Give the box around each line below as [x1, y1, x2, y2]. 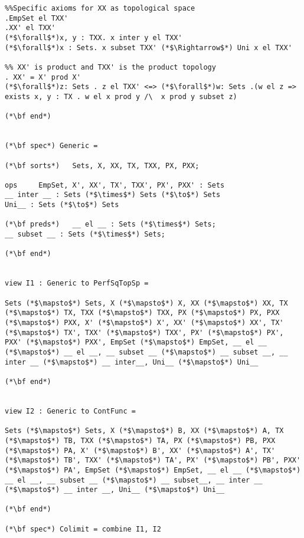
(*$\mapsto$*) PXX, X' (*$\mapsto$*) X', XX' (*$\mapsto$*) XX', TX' [5, 319, 284, 327]
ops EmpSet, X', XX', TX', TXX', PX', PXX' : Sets [5, 181, 225, 189]
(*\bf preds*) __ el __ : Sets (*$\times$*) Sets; [5, 220, 216, 229]
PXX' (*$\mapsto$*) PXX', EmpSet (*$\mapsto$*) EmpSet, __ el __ [5, 338, 267, 347]
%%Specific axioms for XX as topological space [5, 4, 195, 12]
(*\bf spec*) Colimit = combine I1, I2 [5, 524, 161, 533]
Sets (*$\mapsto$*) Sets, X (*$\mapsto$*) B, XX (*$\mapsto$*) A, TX [5, 427, 284, 435]
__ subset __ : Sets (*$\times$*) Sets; [5, 230, 166, 239]
